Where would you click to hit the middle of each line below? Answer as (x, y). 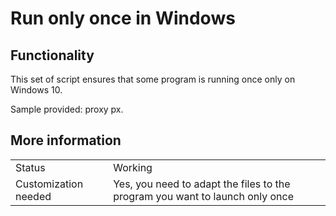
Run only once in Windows (123, 18)
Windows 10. (36, 90)
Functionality (52, 55)
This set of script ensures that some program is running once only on (153, 79)
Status (30, 167)
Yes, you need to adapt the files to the (202, 184)
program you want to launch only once (204, 196)
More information (66, 140)
